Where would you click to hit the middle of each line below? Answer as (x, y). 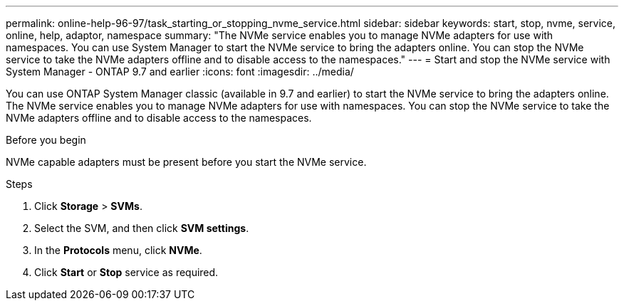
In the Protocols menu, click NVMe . (118, 250)
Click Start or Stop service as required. (126, 272)
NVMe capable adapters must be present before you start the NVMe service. (186, 162)
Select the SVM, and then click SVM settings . (142, 228)
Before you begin (46, 140)
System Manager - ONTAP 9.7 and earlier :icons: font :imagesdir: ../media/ (180, 72)
